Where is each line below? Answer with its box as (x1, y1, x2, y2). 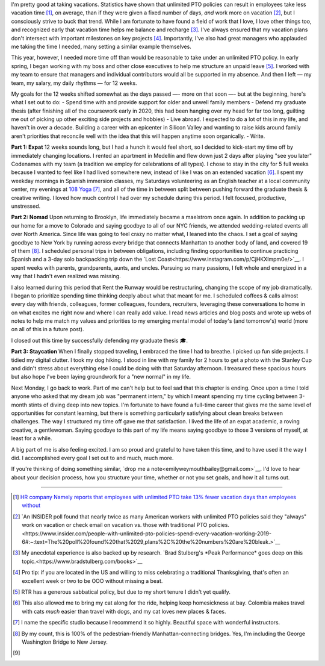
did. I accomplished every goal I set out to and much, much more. (11, 454, 174, 461)
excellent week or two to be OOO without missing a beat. (22, 577, 163, 584)
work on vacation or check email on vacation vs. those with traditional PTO (22, 521, 208, 529)
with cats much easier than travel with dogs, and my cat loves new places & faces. (22, 608, 226, 615)
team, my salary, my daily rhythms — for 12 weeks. (11, 79, 138, 87)
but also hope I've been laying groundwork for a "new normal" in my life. (11, 373, 191, 381)
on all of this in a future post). (11, 326, 84, 333)
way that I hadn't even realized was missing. (11, 273, 121, 280)
